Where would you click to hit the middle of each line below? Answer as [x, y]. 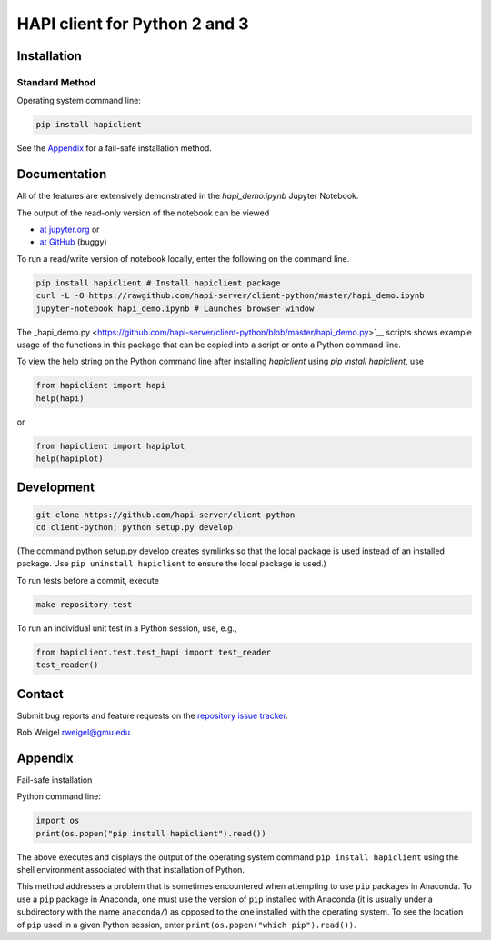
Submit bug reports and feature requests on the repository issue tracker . [152, 715]
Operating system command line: [79, 101]
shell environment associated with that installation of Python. [131, 870]
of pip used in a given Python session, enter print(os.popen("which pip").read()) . [186, 925]
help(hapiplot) [70, 459]
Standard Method [56, 82]
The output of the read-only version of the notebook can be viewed [143, 213]
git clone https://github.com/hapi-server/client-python [165, 515]
